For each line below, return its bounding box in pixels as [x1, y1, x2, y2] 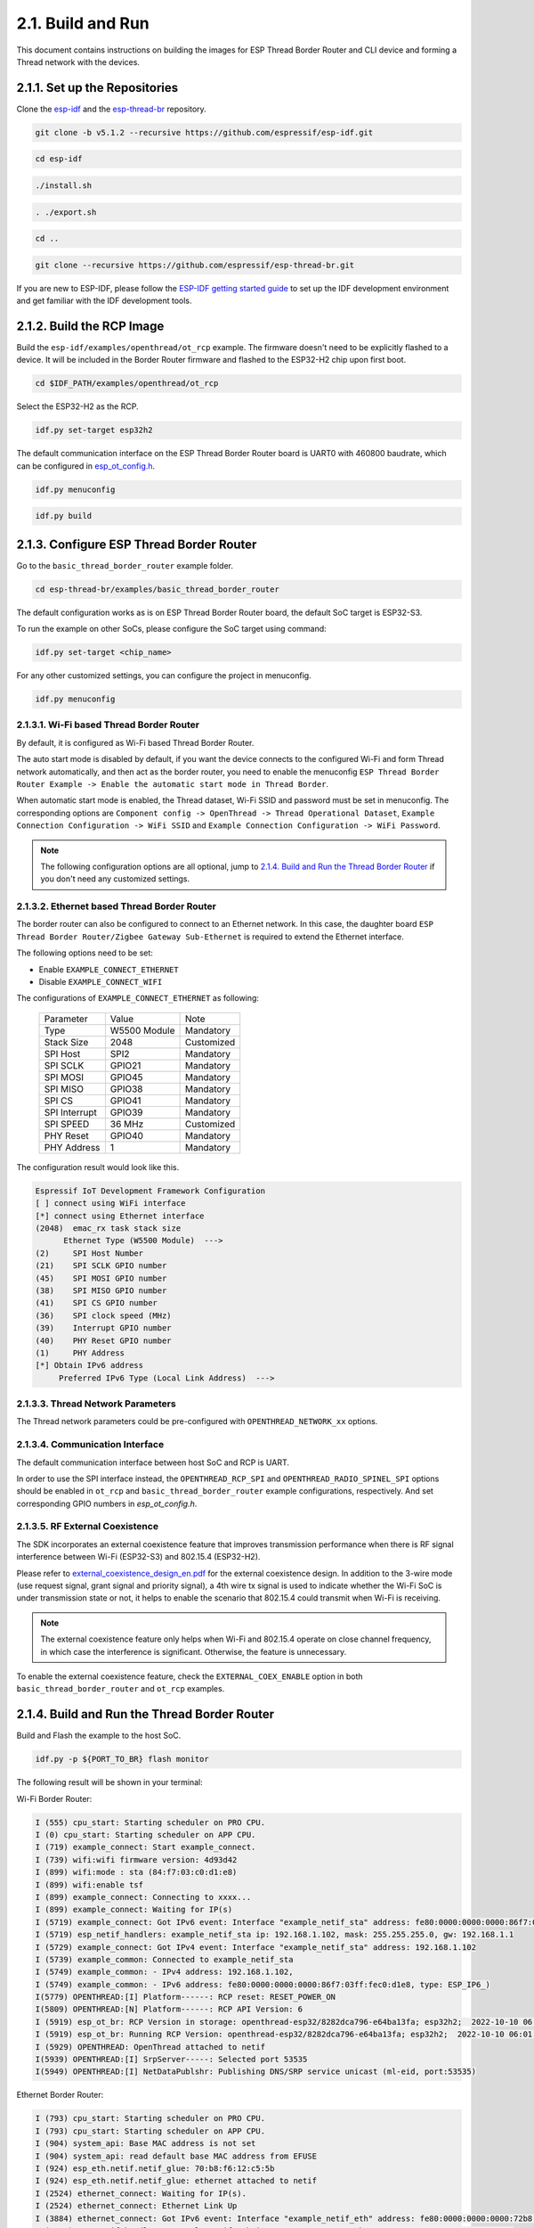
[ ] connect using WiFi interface [35, 1199, 186, 1208]
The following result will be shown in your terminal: [16, 1777, 204, 1788]
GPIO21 [109, 1059, 142, 1071]
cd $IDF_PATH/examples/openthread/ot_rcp [35, 379, 219, 389]
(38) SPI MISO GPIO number [35, 1285, 167, 1296]
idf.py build [35, 511, 93, 521]
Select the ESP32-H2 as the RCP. [16, 401, 139, 412]
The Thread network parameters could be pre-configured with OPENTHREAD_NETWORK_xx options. [16, 1416, 378, 1427]
